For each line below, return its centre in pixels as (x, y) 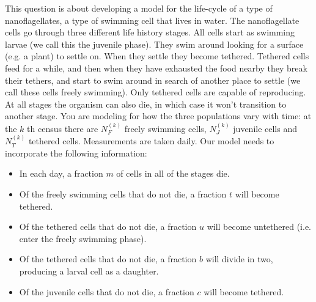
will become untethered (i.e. (259, 226)
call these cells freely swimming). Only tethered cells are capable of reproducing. (156, 92)
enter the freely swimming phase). (83, 238)
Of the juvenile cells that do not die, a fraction (107, 291)
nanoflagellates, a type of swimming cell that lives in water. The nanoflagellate (152, 20)
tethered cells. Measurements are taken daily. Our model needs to (151, 141)
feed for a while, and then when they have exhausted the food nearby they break (156, 68)
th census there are (63, 128)
